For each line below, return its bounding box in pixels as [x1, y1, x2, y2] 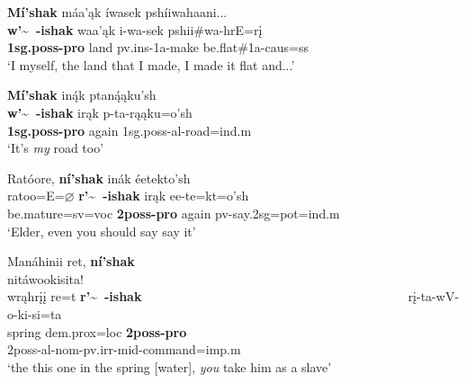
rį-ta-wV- [408, 287, 460, 306]
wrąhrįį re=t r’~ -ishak [7, 287, 142, 306]
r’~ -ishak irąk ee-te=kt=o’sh [78, 186, 249, 205]
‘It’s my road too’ [7, 138, 104, 157]
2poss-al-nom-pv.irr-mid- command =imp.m [7, 340, 241, 359]
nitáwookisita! [7, 269, 84, 288]
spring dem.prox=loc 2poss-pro [7, 322, 187, 341]
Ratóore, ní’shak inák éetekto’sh [7, 168, 191, 187]
